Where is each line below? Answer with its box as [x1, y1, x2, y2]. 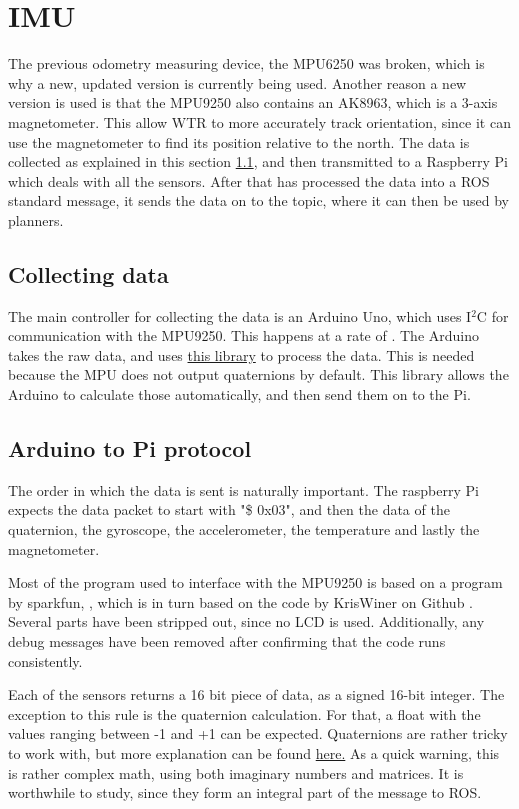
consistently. [8, 650, 83, 671]
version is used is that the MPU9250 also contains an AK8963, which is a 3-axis [8, 92, 498, 113]
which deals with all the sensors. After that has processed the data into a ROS [8, 170, 490, 191]
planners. [8, 209, 64, 230]
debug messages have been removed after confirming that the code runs [8, 631, 446, 651]
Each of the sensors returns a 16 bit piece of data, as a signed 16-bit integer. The [8, 684, 505, 705]
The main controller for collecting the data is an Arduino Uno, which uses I [8, 305, 472, 326]
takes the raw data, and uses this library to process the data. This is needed [8, 344, 475, 365]
